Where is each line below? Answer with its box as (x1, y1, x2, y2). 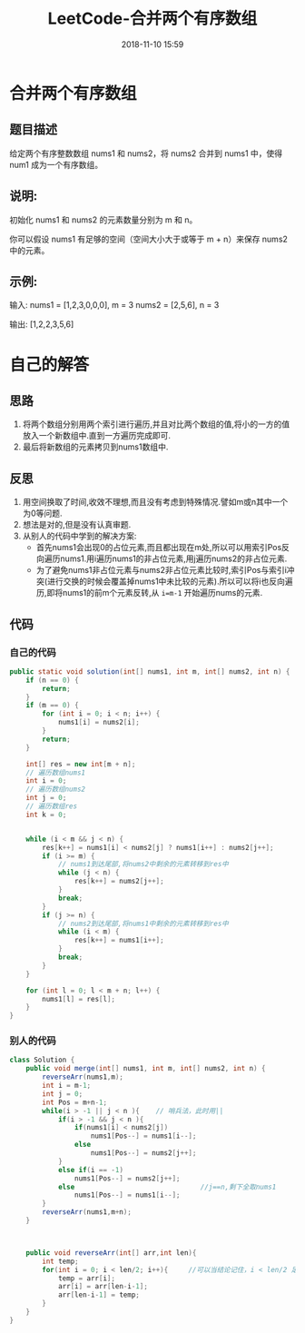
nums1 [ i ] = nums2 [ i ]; (57, 718, 141, 727)
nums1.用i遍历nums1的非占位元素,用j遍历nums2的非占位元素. (60, 553, 288, 564)
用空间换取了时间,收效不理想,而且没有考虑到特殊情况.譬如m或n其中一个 (22, 497, 289, 508)
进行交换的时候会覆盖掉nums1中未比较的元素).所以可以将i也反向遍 (46, 576, 293, 587)
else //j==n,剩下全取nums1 (57, 1182, 277, 1191)
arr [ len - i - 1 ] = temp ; (57, 1290, 141, 1299)
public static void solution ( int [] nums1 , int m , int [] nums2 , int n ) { (9, 666, 290, 676)
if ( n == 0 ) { (25, 676, 79, 685)
